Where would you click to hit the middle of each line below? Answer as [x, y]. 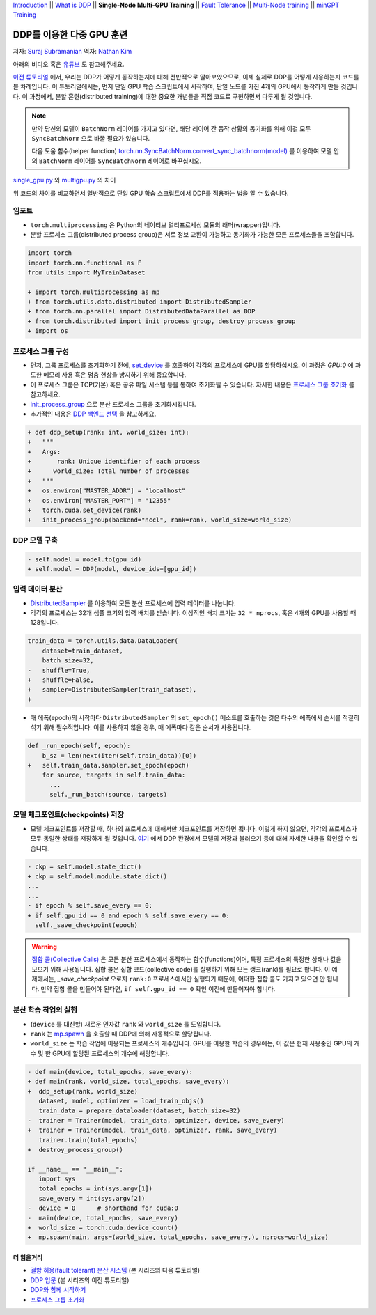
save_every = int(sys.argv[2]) [92, 1198]
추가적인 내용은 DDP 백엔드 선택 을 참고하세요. [93, 414]
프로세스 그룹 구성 [41, 351]
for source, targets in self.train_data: [114, 775]
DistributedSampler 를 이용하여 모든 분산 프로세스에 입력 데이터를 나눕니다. [133, 603]
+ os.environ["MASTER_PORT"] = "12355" [99, 500]
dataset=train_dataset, [83, 651]
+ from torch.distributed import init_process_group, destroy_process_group [162, 321]
